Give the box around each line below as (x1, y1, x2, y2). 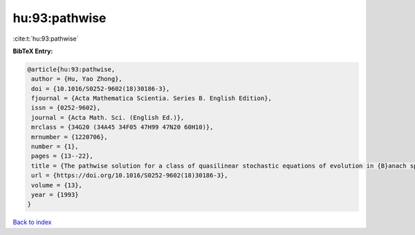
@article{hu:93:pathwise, (27, 65, 116, 73)
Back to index (12, 218, 52, 227)
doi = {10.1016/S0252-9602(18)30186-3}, (31, 85, 170, 92)
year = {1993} (31, 191, 79, 198)
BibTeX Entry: (12, 47, 53, 55)
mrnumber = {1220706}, (31, 133, 109, 141)
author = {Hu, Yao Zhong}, (31, 75, 122, 83)
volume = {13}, (31, 181, 83, 189)
